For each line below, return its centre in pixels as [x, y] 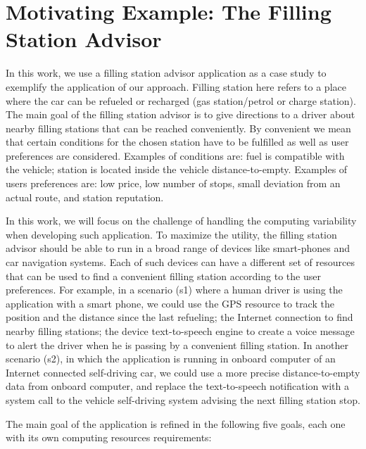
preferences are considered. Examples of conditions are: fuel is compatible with [175, 155]
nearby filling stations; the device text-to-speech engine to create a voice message [180, 331]
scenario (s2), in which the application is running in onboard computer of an [171, 359]
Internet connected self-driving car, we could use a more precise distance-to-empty [183, 372]
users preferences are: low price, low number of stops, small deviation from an [173, 183]
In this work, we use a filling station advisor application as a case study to [166, 73]
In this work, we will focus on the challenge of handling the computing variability [181, 221]
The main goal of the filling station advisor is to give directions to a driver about [181, 114]
